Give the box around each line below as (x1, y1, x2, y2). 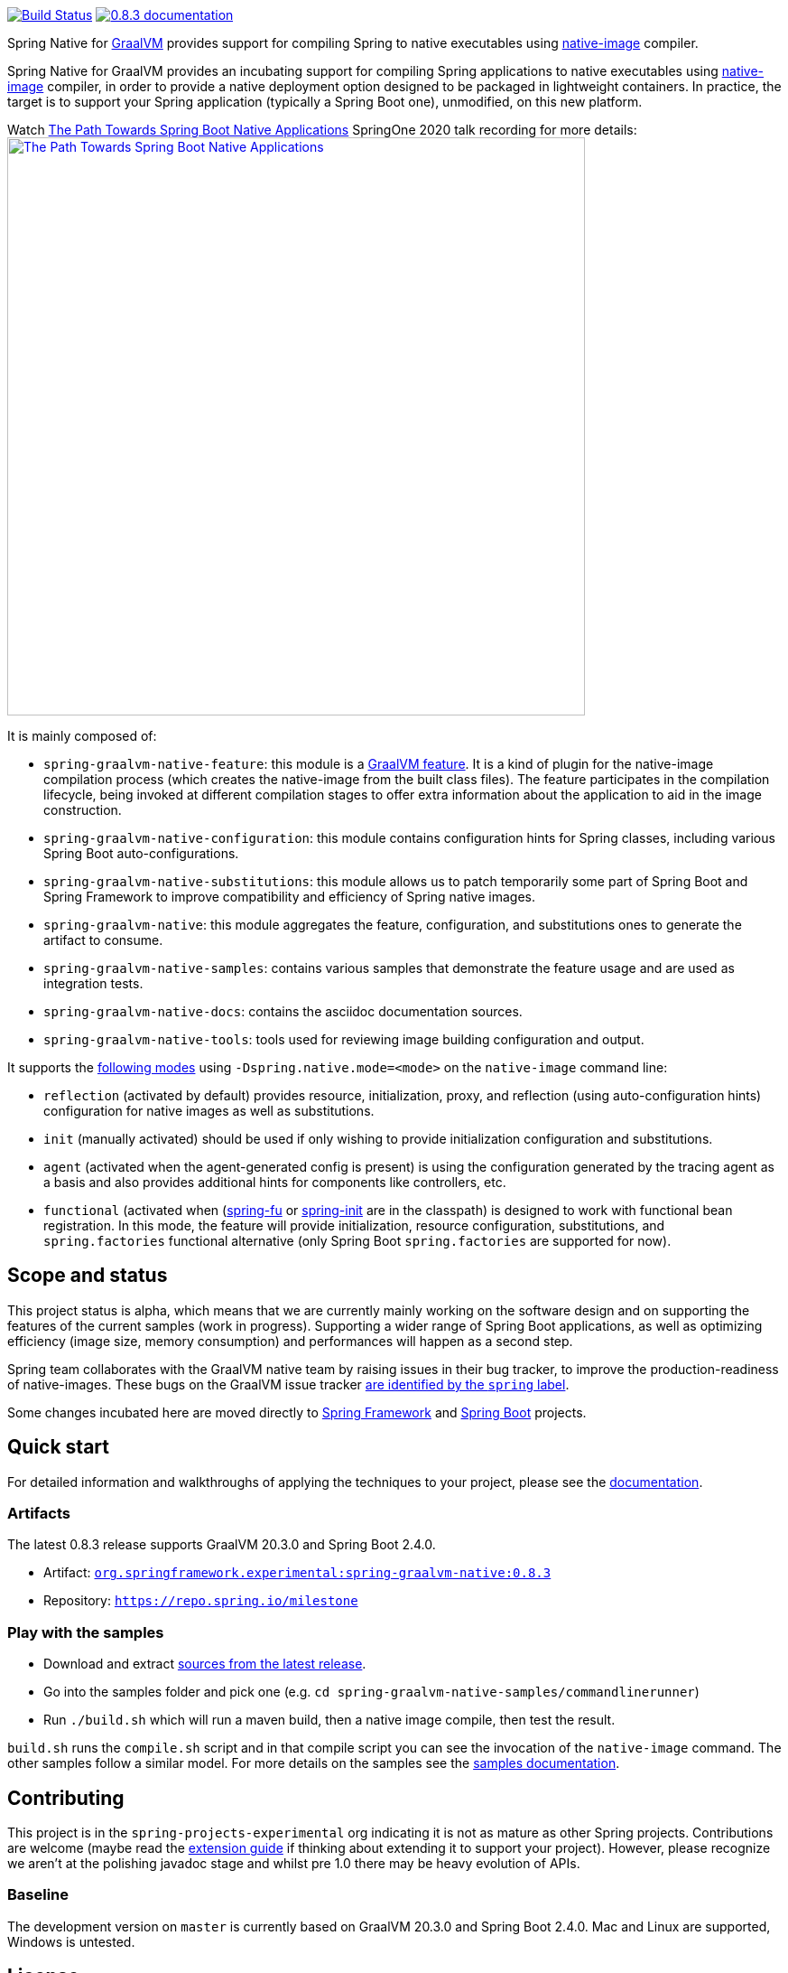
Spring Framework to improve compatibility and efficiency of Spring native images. (43, 889, 535, 904)
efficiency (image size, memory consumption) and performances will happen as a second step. (7, 1332, 573, 1349)
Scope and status (7, 1264, 168, 1287)
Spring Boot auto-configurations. (43, 846, 239, 861)
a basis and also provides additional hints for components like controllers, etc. (43, 1174, 506, 1190)
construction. (43, 802, 122, 818)
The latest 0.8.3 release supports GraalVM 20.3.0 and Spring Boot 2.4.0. (7, 1537, 436, 1553)
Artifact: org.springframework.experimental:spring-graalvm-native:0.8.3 (43, 1565, 552, 1581)
